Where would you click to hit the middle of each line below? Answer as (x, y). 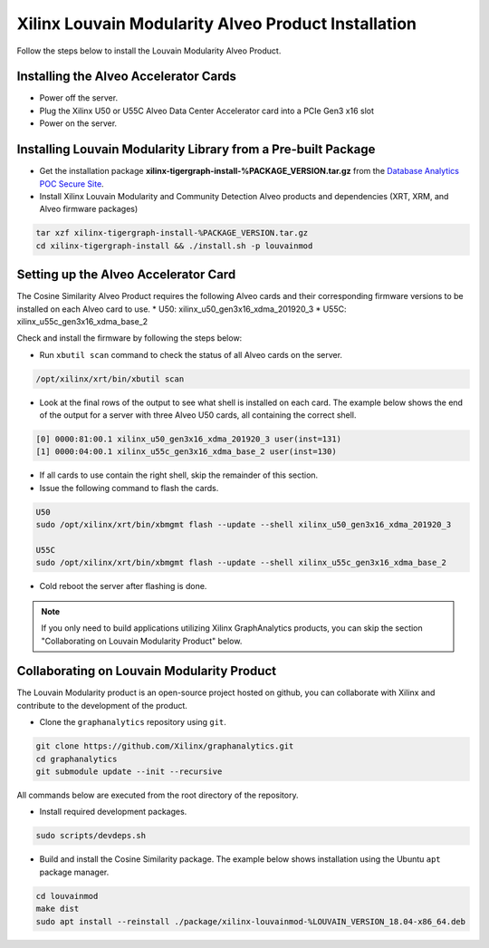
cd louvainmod (67, 896)
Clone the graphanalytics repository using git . (133, 722)
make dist (58, 909)
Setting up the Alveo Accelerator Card (126, 275)
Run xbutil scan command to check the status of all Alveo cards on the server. (191, 354)
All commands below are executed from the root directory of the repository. (158, 795)
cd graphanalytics (77, 759)
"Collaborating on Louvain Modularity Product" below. (142, 641)
